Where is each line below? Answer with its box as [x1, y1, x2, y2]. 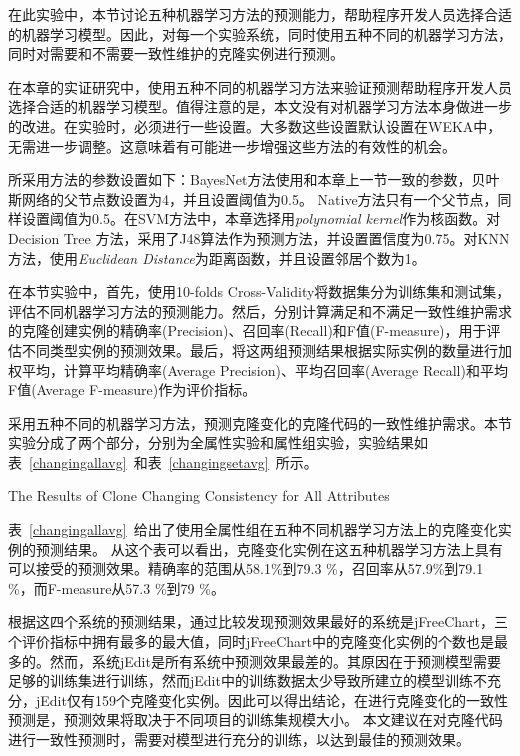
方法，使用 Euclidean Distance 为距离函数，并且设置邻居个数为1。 [8, 247, 426, 268]
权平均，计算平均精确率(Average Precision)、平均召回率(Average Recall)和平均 [8, 359, 508, 380]
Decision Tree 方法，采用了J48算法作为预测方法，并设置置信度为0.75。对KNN [8, 227, 510, 248]
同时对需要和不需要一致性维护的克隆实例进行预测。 [8, 43, 344, 64]
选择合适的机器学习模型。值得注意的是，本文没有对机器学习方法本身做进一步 [8, 96, 512, 117]
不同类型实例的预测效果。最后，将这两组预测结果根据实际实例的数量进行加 [21, 339, 512, 360]
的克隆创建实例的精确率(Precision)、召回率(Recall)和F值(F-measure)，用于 [8, 320, 487, 341]
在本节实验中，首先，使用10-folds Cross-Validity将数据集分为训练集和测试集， [8, 281, 511, 302]
